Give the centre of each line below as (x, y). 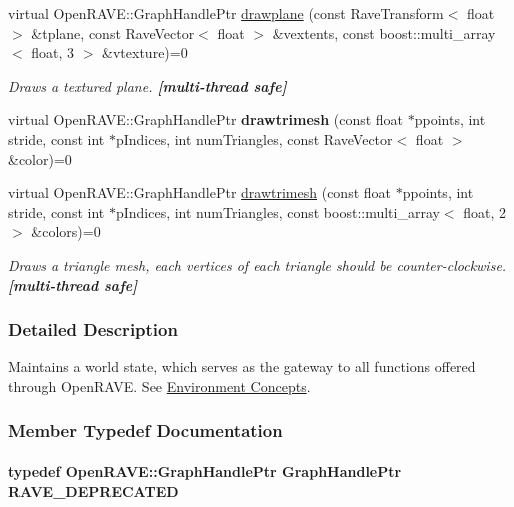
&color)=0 (40, 158)
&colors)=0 (66, 231)
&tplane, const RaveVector (113, 32)
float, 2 (485, 211)
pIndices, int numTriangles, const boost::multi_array (277, 211)
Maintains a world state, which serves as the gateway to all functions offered (242, 366)
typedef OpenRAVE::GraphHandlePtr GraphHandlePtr (205, 470)
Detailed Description (93, 329)
